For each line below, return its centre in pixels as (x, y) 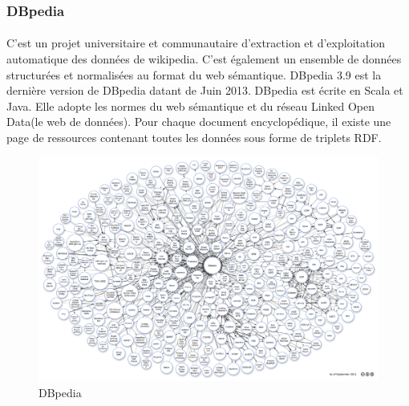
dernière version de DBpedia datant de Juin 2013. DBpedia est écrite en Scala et (205, 90)
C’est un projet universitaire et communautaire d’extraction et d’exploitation (196, 43)
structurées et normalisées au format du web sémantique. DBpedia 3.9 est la (194, 74)
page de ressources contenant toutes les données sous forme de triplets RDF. (194, 137)
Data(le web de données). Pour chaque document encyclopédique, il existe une (199, 122)
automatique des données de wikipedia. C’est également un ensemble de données (204, 59)
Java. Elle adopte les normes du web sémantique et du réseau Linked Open (191, 106)
